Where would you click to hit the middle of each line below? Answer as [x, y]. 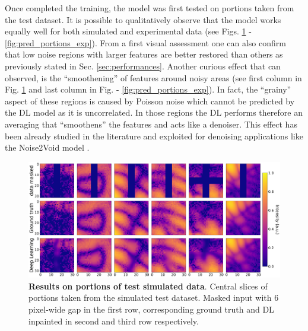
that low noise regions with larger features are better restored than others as [144, 54]
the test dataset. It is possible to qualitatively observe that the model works [143, 19]
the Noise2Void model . [47, 147]
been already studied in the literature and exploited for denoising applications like [154, 136]
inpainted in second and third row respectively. [114, 321]
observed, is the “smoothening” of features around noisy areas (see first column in [153, 77]
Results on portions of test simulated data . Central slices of [148, 286]
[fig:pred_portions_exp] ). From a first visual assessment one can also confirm [145, 42]
